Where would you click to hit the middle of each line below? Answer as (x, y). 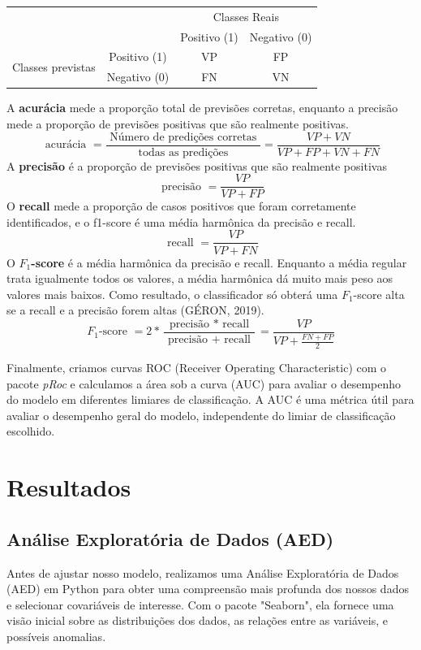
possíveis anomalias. (56, 636)
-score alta (379, 294)
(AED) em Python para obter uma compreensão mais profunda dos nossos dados (208, 589)
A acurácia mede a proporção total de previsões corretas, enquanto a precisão (202, 108)
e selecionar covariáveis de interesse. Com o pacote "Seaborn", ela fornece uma (200, 604)
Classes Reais (246, 16)
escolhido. (31, 431)
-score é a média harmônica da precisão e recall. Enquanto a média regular (219, 262)
